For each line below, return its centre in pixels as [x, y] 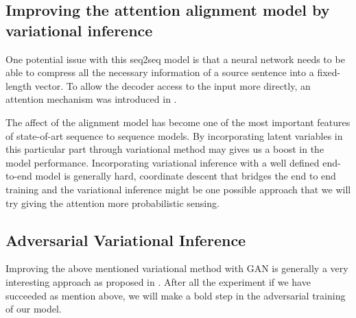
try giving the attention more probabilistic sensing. [112, 203]
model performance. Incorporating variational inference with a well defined [163, 162]
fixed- [329, 72]
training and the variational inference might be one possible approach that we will [178, 189]
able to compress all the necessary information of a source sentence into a [160, 72]
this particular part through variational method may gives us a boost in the [165, 149]
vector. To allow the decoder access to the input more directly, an [173, 85]
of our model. [34, 309]
